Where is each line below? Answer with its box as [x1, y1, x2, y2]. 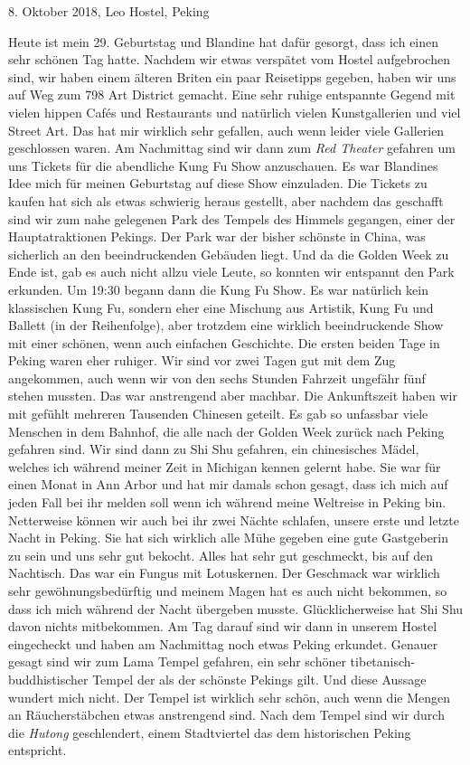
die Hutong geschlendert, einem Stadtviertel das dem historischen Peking [8, 722, 411, 741]
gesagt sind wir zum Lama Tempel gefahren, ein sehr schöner [8, 652, 346, 671]
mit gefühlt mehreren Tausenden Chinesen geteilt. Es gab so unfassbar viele [8, 404, 428, 423]
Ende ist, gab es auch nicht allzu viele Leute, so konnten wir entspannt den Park [8, 262, 455, 281]
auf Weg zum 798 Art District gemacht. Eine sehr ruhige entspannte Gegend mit [8, 85, 456, 104]
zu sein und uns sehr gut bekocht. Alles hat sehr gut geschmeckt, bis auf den [8, 545, 433, 564]
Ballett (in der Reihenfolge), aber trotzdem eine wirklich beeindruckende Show [8, 316, 444, 335]
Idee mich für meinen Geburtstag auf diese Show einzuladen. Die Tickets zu [8, 174, 428, 193]
